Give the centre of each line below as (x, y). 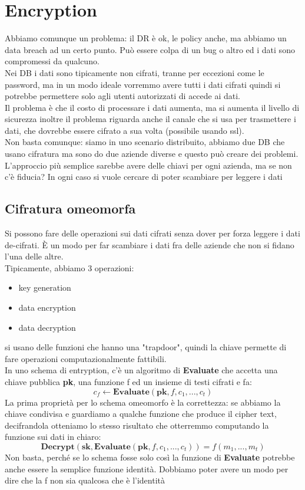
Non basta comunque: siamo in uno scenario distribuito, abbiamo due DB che (145, 142)
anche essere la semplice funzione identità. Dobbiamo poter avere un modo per (147, 468)
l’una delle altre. (34, 256)
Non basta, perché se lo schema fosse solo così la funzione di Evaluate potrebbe (150, 457)
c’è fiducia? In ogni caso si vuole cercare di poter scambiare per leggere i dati (144, 177)
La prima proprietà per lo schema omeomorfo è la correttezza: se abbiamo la (143, 402)
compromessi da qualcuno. (52, 61)
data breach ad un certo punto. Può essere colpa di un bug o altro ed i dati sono (150, 49)
